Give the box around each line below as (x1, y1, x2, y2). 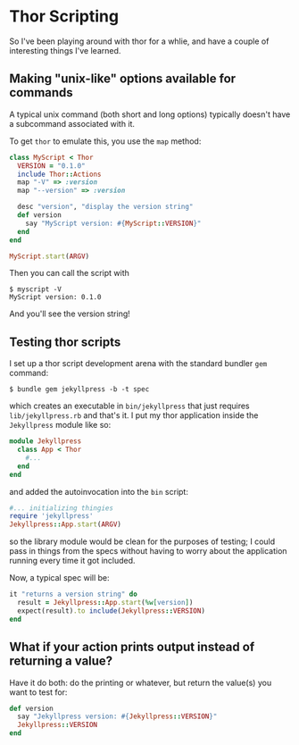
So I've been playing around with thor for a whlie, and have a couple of (9, 36, 270, 46)
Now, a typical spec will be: (9, 573, 110, 583)
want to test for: (9, 686, 68, 698)
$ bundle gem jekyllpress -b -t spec (9, 385, 150, 394)
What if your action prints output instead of (9, 640, 255, 655)
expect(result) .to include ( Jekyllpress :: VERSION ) (17, 606, 205, 615)
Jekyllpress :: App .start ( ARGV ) (9, 520, 122, 529)
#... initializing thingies (9, 503, 114, 513)
